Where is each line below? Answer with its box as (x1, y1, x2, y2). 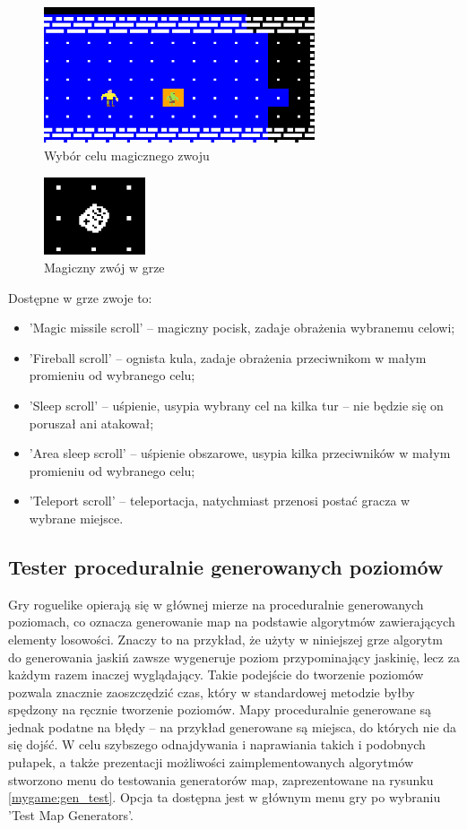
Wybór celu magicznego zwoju (44, 146, 210, 165)
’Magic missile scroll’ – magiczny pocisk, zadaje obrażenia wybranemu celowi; (29, 318, 455, 337)
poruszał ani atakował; (29, 413, 154, 432)
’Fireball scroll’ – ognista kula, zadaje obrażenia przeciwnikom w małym (29, 348, 427, 367)
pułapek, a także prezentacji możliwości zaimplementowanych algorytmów (8, 753, 414, 772)
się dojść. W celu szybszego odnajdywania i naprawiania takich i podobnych (8, 735, 426, 754)
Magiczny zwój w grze (44, 258, 165, 276)
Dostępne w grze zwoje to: (8, 288, 152, 307)
